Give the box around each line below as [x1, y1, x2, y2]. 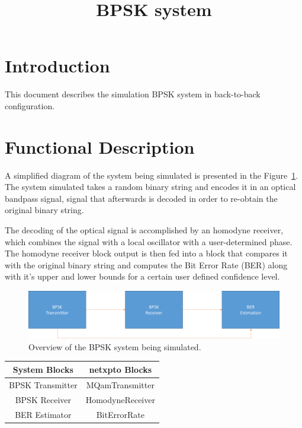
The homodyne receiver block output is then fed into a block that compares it [5, 247, 288, 259]
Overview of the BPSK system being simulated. [28, 340, 201, 353]
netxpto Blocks [89, 363, 152, 375]
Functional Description [5, 134, 195, 158]
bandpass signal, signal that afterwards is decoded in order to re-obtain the [5, 192, 278, 204]
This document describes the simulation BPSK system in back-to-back [5, 88, 261, 100]
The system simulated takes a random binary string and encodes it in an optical [5, 180, 296, 193]
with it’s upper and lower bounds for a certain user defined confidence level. [5, 270, 280, 283]
